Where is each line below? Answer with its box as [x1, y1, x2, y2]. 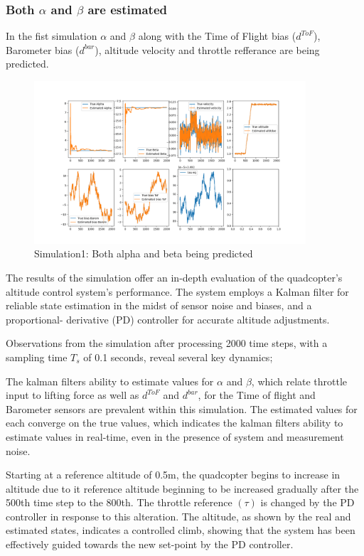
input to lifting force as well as [6, 387, 139, 402]
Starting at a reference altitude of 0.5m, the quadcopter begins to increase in [6, 467, 341, 482]
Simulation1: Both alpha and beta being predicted [34, 246, 253, 261]
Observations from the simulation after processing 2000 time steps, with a [6, 336, 328, 351]
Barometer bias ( [6, 42, 80, 57]
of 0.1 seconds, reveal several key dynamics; [83, 349, 273, 364]
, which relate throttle [251, 373, 348, 388]
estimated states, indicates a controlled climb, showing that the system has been [6, 523, 355, 538]
